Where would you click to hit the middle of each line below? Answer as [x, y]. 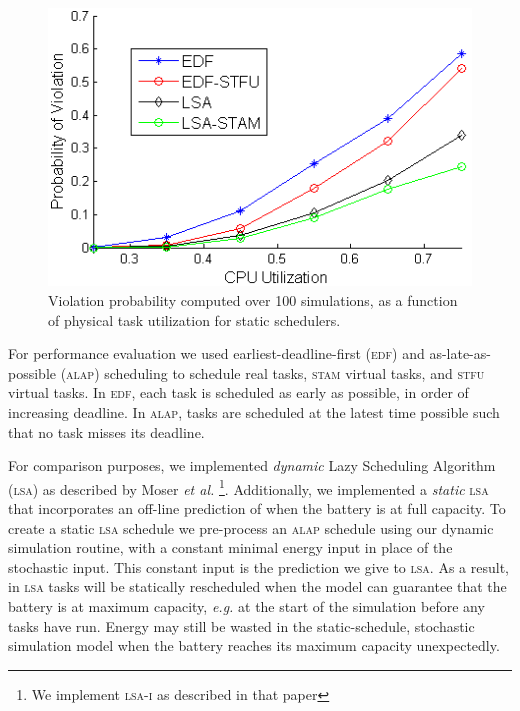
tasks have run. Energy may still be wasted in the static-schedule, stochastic [241, 625]
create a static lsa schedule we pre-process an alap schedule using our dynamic [251, 527]
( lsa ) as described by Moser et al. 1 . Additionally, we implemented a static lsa [248, 487]
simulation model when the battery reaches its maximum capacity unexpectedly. [254, 645]
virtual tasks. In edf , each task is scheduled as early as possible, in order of [238, 392]
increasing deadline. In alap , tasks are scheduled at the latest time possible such [254, 411]
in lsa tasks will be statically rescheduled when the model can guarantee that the [257, 586]
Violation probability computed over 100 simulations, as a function [253, 299]
